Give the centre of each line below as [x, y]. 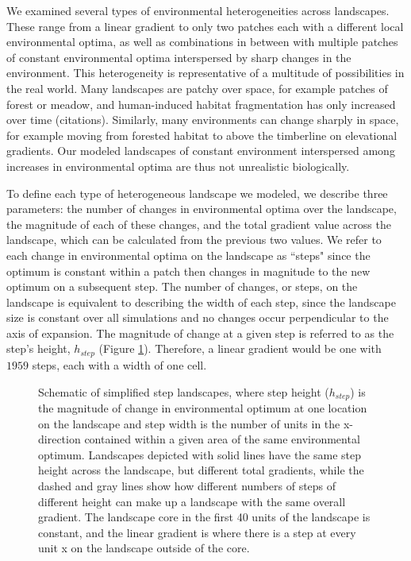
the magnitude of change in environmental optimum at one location [203, 407]
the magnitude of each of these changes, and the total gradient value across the [199, 224]
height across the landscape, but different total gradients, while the [201, 470]
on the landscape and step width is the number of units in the [189, 423]
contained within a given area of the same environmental [222, 439]
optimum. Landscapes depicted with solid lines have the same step [200, 454]
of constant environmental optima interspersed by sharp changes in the [179, 57]
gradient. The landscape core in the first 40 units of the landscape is [204, 517]
